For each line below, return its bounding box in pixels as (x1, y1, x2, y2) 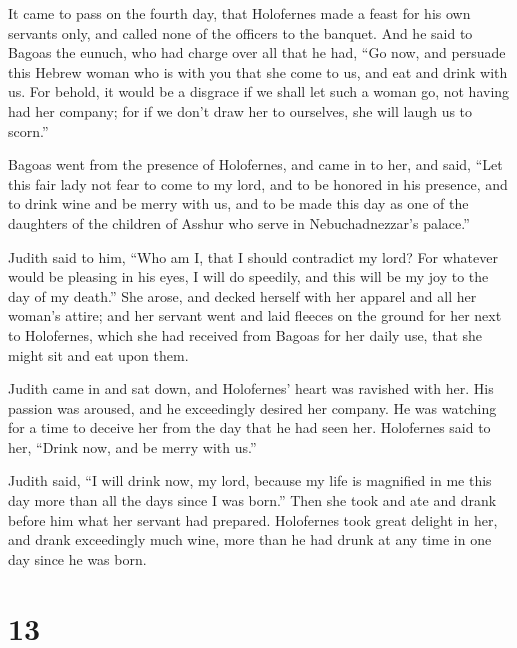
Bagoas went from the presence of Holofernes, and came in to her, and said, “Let (8, 154, 503, 175)
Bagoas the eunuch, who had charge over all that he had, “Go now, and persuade (8, 42, 506, 63)
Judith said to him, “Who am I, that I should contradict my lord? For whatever (8, 246, 498, 267)
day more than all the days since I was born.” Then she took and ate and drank (8, 490, 497, 511)
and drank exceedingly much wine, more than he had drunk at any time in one (8, 529, 492, 550)
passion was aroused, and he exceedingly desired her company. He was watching (8, 397, 497, 418)
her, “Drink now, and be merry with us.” (8, 436, 257, 457)
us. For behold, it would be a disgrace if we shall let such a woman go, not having (8, 81, 510, 102)
